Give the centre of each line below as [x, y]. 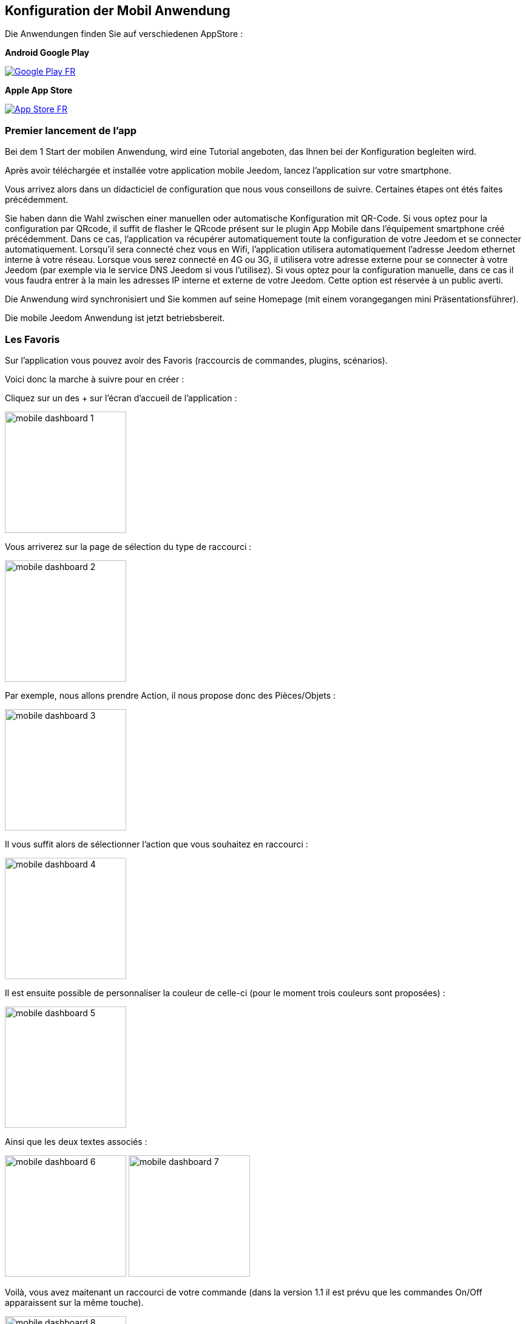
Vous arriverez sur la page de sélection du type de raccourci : [128, 546]
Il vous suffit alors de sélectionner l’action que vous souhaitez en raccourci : [157, 844]
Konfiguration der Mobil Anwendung [118, 11]
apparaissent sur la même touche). [74, 1302]
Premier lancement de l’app [71, 130]
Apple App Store [39, 90]
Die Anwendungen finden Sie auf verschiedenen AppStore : [124, 34]
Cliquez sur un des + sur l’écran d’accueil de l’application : [121, 398]
